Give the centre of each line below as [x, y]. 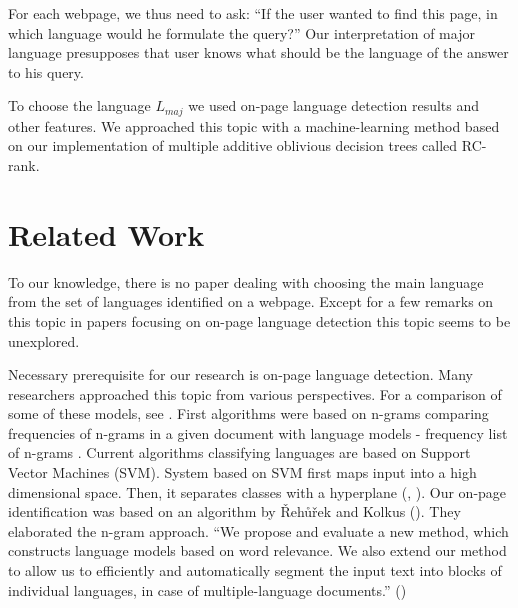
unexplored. [44, 340]
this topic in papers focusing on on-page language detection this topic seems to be [259, 320]
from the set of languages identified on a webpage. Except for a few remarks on [251, 301]
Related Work [106, 233]
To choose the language [79, 105]
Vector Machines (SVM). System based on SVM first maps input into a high [242, 472]
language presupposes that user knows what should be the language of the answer [258, 52]
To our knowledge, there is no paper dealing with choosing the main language [246, 281]
